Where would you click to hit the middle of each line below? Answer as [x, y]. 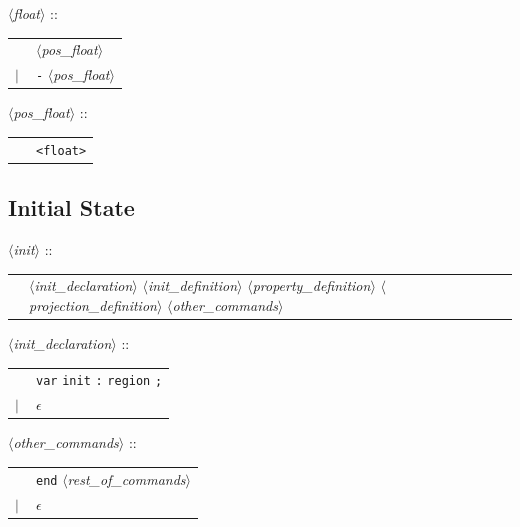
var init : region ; [99, 381]
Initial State [71, 207]
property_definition [311, 285]
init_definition [192, 285]
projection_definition [93, 304]
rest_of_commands [126, 478]
